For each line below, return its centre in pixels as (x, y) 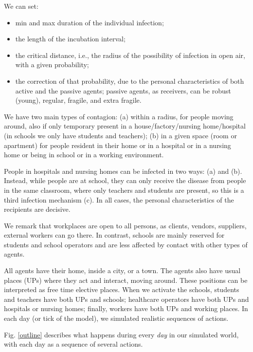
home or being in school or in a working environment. (84, 155)
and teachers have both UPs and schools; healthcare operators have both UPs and (126, 299)
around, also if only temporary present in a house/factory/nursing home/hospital (125, 126)
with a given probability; (52, 65)
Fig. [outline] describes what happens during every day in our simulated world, (121, 334)
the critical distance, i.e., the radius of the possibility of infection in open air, (130, 55)
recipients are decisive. (37, 209)
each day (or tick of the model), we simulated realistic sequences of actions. (116, 318)
